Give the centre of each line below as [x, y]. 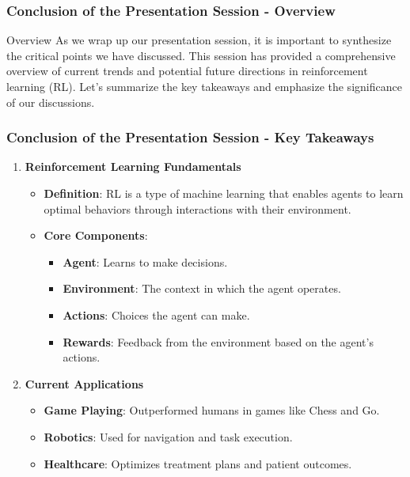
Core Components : [96, 235]
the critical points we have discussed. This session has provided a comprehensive [201, 55]
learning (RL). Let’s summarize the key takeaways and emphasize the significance [204, 86]
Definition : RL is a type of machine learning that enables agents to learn [224, 193]
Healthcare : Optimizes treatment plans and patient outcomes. [198, 463]
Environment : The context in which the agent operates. [202, 288]
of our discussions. [51, 102]
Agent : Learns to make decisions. [145, 261]
